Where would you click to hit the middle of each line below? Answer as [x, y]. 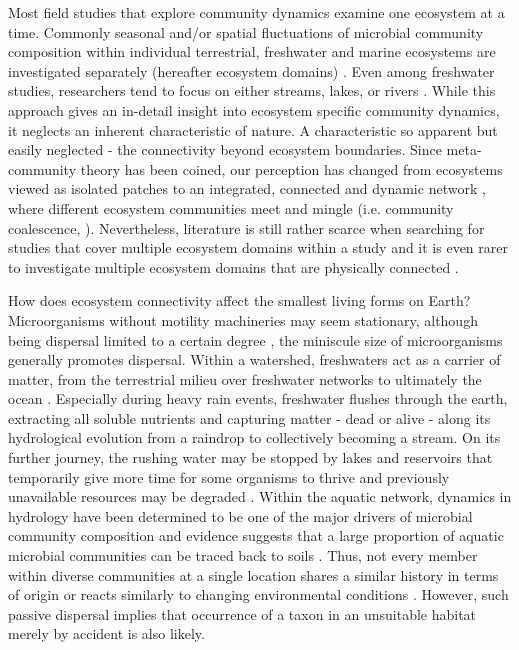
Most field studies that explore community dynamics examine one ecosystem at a [256, 12]
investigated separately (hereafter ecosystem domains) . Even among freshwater [251, 70]
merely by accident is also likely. [106, 633]
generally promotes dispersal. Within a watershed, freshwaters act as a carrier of [254, 359]
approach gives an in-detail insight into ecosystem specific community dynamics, [254, 109]
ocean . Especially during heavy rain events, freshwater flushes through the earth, [258, 398]
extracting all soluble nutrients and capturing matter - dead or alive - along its [249, 417]
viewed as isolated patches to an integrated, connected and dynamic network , [247, 188]
